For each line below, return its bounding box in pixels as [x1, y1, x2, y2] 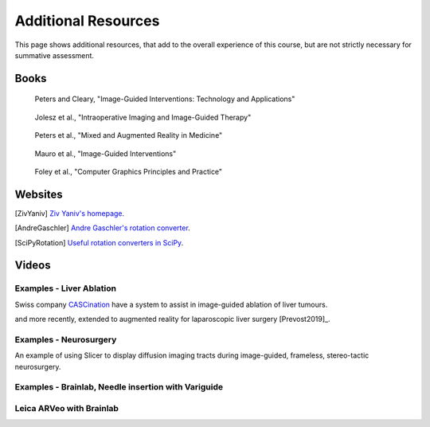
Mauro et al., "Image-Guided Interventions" [34, 148, 177, 159]
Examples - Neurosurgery [14, 334, 117, 345]
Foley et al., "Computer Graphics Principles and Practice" [34, 166, 223, 176]
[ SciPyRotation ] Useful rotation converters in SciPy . [14, 237, 184, 247]
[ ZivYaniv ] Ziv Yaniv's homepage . [14, 208, 125, 218]
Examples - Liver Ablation [14, 283, 117, 294]
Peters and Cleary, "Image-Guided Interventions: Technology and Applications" [34, 94, 295, 104]
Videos [14, 259, 51, 272]
